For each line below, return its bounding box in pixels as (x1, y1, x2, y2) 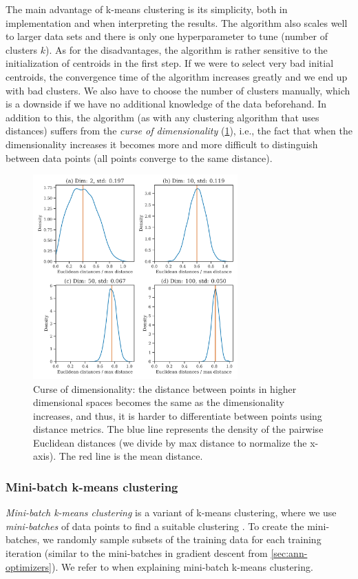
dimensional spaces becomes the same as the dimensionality (33, 395, 284, 409)
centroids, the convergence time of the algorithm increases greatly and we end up (6, 69, 348, 83)
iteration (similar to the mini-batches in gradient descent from (6, 546, 268, 560)
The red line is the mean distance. (59, 449, 203, 463)
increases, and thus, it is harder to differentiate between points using (33, 408, 322, 423)
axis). (33, 449, 56, 463)
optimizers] (6, 559, 52, 573)
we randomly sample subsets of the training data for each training (43, 532, 322, 547)
